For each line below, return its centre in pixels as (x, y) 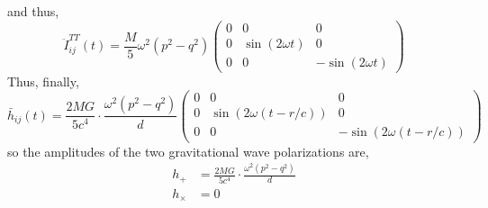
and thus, (33, 11)
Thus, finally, (43, 81)
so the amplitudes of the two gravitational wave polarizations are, (188, 151)
